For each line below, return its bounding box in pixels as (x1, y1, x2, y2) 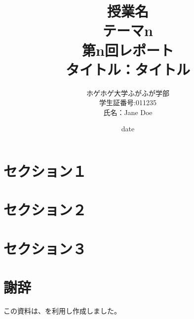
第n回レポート (82, 40, 174, 60)
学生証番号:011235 (99, 97, 156, 108)
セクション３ (3, 238, 87, 258)
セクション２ (3, 199, 87, 220)
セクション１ (3, 161, 87, 181)
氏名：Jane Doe (103, 107, 153, 117)
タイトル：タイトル (65, 59, 190, 79)
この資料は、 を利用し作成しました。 (3, 306, 121, 316)
